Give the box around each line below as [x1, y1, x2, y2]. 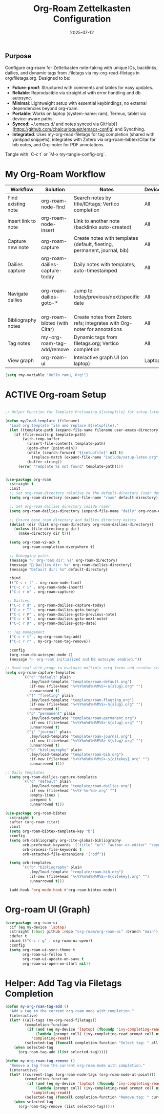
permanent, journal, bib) [74, 247, 129, 254]
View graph [7, 357, 34, 364]
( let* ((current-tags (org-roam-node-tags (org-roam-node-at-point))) [9, 1072, 156, 1077]
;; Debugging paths [9, 553, 49, 558]
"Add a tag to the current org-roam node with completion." [9, 1009, 134, 1014]
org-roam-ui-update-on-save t [22, 956, 84, 961]
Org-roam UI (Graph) [5, 904, 91, 915]
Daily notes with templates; [74, 261, 136, 268]
